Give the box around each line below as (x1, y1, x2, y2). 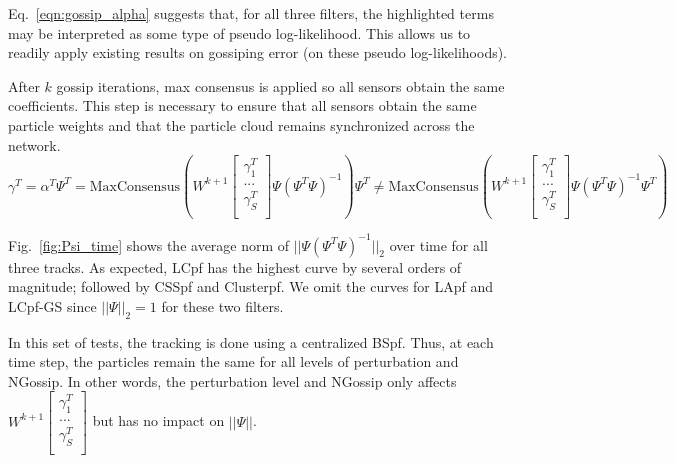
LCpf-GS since (8, 295, 97, 316)
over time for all (389, 234, 488, 255)
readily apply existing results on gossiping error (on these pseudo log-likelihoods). (8, 42, 508, 63)
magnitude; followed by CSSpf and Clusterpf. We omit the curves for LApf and (8, 276, 494, 297)
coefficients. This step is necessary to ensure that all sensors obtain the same (8, 95, 477, 116)
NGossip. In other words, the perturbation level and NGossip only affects (8, 370, 457, 391)
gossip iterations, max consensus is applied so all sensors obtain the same (56, 75, 505, 96)
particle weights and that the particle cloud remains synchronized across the (8, 114, 475, 135)
